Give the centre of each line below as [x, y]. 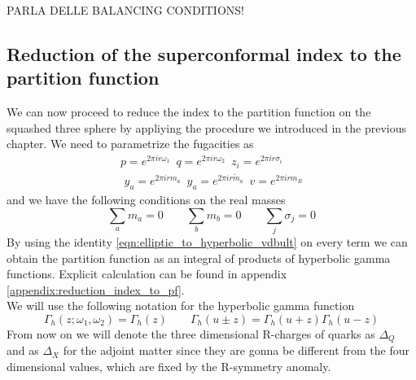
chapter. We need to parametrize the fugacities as [130, 144]
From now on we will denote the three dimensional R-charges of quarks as [191, 333]
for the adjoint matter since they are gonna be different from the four [236, 350]
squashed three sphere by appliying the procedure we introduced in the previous [206, 127]
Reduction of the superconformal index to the [204, 53]
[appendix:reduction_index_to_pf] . [96, 289]
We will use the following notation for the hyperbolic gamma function [181, 306]
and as [23, 350]
